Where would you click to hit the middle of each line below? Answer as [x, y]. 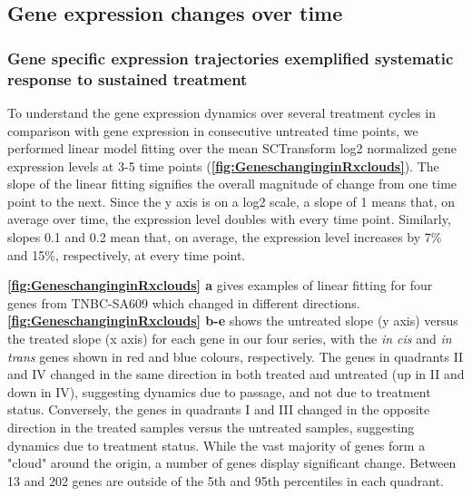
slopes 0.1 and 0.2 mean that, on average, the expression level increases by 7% [225, 237]
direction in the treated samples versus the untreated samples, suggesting [211, 428]
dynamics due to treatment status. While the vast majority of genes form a [216, 445]
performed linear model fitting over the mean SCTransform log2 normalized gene [232, 148]
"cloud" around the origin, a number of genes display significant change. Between [232, 463]
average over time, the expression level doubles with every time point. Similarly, [229, 219]
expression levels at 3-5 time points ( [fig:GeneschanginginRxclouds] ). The [223, 165]
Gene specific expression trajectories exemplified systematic [231, 58]
